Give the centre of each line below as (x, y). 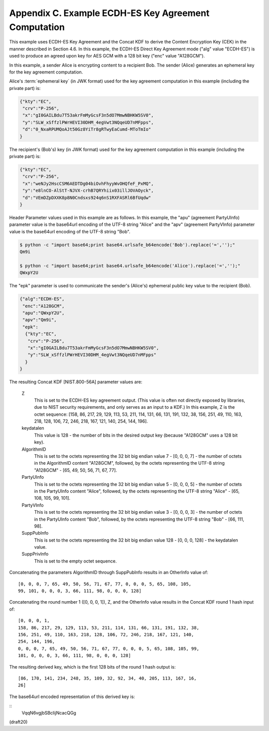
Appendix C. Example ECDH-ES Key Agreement (109, 13)
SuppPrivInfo (35, 554)
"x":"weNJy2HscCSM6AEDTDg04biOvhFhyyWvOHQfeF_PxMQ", (88, 183)
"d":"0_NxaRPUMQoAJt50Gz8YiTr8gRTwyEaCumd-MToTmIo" (87, 129)
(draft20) (18, 722)
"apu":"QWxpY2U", (44, 313)
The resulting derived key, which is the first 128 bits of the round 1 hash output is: (93, 667)
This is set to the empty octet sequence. (75, 561)
